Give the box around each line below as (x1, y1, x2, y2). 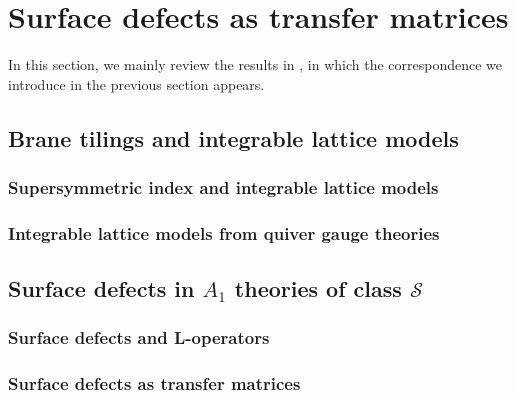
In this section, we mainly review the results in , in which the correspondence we (8, 54, 502, 75)
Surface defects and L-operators (8, 325, 270, 350)
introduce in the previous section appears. (8, 73, 265, 94)
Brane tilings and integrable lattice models (8, 122, 459, 153)
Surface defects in (8, 273, 195, 304)
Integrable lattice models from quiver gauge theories (8, 220, 440, 245)
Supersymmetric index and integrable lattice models (8, 175, 439, 200)
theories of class (234, 273, 402, 304)
